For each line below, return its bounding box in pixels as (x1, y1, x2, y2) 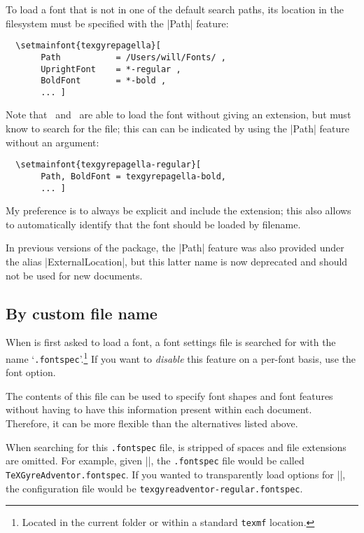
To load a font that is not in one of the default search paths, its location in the (6, 2, 344, 16)
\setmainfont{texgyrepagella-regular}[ (15, 160, 202, 170)
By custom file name (6, 302, 157, 324)
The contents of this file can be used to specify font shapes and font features (6, 388, 333, 403)
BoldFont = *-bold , (41, 76, 167, 86)
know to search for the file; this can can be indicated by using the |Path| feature (6, 121, 349, 136)
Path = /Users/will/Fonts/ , (41, 52, 226, 62)
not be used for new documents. (6, 268, 143, 282)
